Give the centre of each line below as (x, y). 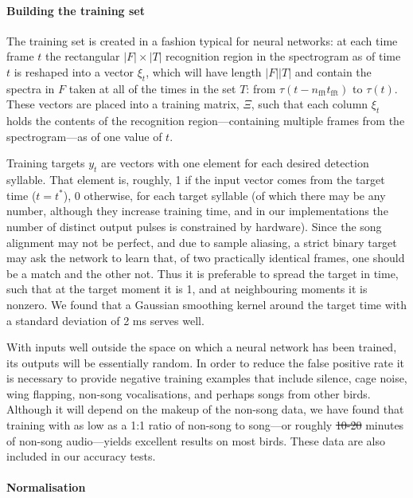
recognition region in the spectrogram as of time (283, 56)
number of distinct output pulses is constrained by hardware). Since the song (194, 226)
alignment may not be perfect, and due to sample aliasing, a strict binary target (202, 242)
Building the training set (76, 10)
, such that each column (310, 104)
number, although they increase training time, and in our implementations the (197, 211)
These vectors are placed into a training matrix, (123, 104)
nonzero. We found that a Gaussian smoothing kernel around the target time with (206, 304)
